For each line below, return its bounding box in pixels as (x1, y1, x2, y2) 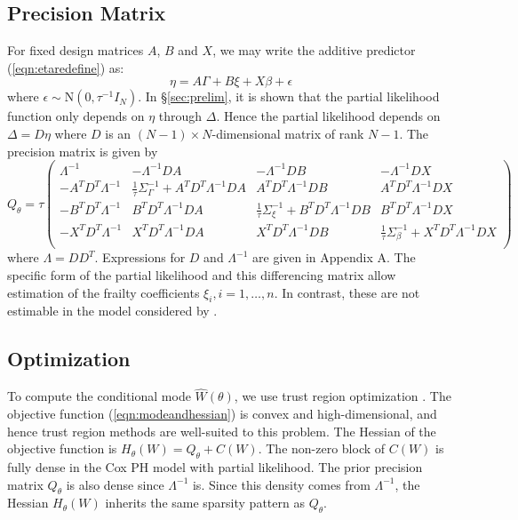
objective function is (7, 439, 117, 458)
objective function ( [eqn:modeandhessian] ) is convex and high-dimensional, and (7, 404, 437, 423)
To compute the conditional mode (7, 387, 191, 405)
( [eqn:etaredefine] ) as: (7, 58, 124, 76)
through (158, 107, 203, 125)
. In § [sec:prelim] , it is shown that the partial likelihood (138, 87, 440, 106)
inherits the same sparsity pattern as (105, 493, 305, 512)
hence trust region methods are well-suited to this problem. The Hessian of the (7, 421, 436, 440)
